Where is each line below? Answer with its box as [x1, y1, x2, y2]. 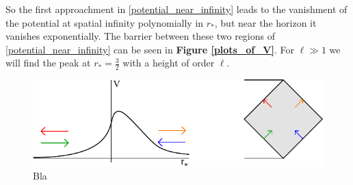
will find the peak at [5, 56, 91, 70]
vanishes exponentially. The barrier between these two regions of [5, 29, 276, 43]
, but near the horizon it [214, 15, 317, 29]
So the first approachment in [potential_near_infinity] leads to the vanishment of [5, 2, 348, 16]
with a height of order [122, 56, 215, 70]
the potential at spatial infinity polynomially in [5, 15, 204, 29]
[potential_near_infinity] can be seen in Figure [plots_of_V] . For [5, 42, 294, 56]
